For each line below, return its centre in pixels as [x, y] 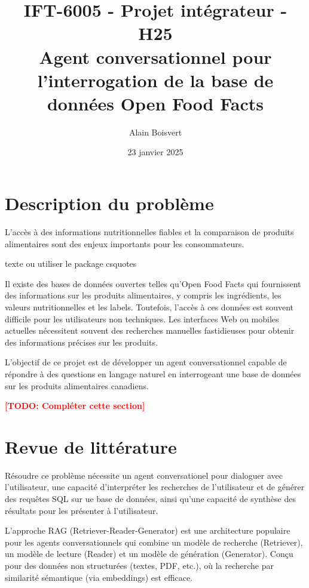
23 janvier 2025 [155, 152]
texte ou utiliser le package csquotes [71, 264]
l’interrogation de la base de [155, 80]
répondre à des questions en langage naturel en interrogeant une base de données [153, 373]
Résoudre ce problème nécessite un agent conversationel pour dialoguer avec [144, 475]
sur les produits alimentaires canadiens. [77, 385]
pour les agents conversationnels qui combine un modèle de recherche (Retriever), [154, 542]
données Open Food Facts [155, 103]
